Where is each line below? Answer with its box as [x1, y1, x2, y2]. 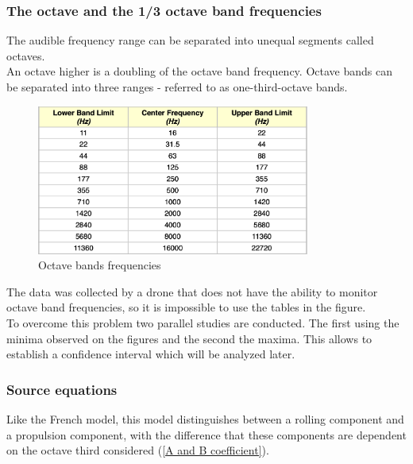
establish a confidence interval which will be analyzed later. [6, 346, 295, 362]
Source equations [6, 379, 118, 399]
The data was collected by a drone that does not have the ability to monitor [6, 283, 378, 300]
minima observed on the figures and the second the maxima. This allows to [6, 330, 372, 346]
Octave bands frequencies [38, 257, 161, 273]
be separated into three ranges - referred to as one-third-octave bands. [6, 79, 348, 95]
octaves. [6, 47, 45, 64]
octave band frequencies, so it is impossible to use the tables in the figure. [6, 299, 366, 315]
